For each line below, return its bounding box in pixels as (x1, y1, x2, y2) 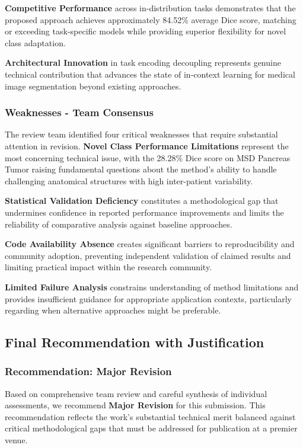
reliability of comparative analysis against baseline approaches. (5, 217, 232, 230)
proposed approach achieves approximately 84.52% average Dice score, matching (5, 13, 296, 25)
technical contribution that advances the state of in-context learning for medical (5, 68, 295, 80)
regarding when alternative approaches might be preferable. (5, 304, 221, 316)
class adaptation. (5, 36, 66, 49)
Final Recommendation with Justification (5, 333, 264, 351)
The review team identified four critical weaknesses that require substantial (5, 128, 278, 140)
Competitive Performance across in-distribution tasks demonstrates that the (5, 2, 296, 14)
